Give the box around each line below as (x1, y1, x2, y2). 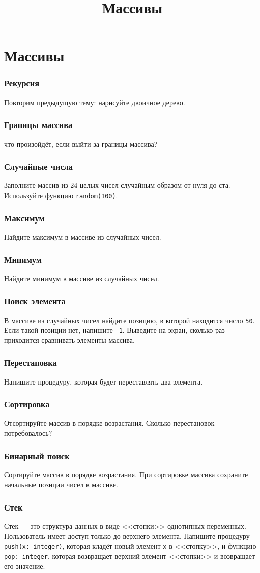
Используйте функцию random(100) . (4, 190, 118, 200)
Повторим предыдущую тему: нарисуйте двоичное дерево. (4, 97, 185, 107)
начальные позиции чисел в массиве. (4, 479, 118, 490)
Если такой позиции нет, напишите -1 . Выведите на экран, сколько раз (4, 325, 225, 335)
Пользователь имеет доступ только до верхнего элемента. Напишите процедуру (4, 530, 250, 541)
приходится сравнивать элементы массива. (4, 334, 135, 345)
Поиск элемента (4, 295, 66, 307)
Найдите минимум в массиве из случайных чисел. (4, 273, 159, 283)
